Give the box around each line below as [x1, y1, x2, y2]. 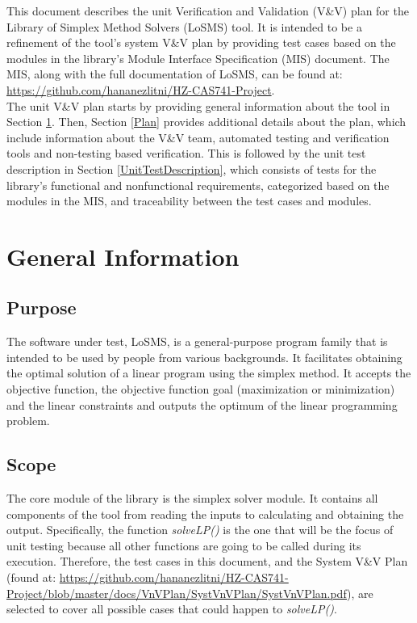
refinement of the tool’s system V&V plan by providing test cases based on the [6, 34, 396, 51]
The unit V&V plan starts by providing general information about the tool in [6, 97, 390, 114]
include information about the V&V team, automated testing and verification [6, 128, 390, 145]
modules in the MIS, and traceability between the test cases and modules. [6, 192, 372, 209]
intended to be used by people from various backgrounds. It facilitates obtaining [6, 348, 402, 365]
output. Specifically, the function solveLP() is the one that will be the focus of [6, 521, 394, 538]
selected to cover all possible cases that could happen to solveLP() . [6, 600, 337, 617]
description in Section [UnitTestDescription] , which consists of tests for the [6, 160, 377, 177]
